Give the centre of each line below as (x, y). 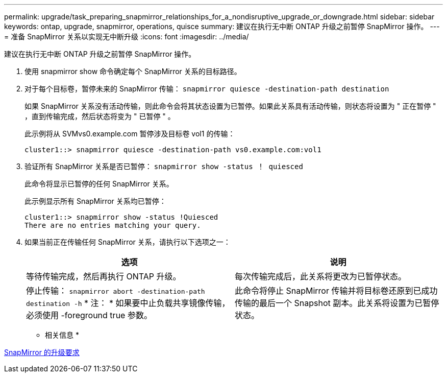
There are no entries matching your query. (113, 225)
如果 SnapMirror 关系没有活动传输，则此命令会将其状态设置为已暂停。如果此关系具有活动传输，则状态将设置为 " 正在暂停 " (230, 106)
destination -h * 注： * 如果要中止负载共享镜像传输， (128, 303)
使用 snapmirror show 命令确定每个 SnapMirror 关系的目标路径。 (133, 71)
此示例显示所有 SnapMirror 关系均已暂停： (95, 201)
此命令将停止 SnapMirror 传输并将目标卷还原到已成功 (336, 291)
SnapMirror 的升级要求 (42, 352)
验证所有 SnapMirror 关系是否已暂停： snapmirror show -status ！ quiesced (164, 166)
